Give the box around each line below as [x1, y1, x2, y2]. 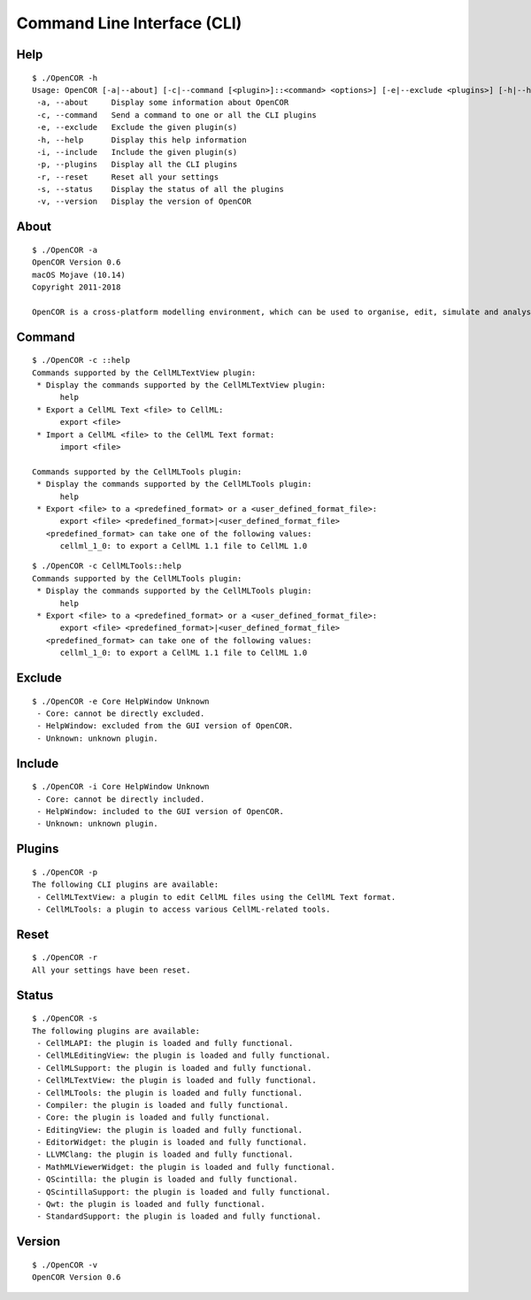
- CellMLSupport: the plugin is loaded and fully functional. [36, 1063, 312, 1073]
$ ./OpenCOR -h [32, 73, 98, 83]
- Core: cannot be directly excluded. [36, 709, 205, 719]
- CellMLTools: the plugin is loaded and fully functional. [36, 1088, 303, 1097]
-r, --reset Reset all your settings [36, 172, 219, 181]
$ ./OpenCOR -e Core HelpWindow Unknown [32, 696, 210, 706]
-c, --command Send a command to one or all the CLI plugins [36, 110, 318, 119]
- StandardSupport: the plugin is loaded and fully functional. [36, 1212, 322, 1221]
